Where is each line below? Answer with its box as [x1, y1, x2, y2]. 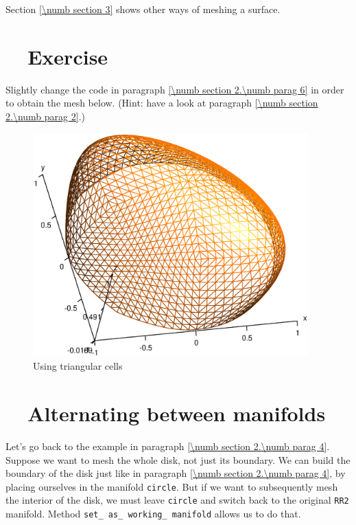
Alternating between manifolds [27, 399, 326, 427]
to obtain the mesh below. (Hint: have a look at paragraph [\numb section [5, 96, 318, 110]
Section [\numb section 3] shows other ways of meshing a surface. [5, 2, 281, 16]
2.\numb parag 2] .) [5, 109, 85, 123]
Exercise [27, 42, 108, 70]
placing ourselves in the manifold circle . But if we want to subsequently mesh [5, 479, 338, 493]
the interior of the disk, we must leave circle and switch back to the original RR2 [5, 493, 349, 507]
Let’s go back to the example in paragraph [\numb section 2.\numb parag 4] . [5, 438, 330, 453]
